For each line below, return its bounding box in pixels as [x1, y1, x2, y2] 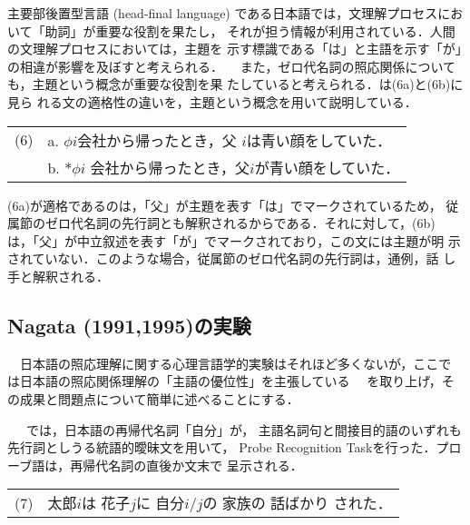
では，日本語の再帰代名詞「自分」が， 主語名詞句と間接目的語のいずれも [26, 420, 462, 439]
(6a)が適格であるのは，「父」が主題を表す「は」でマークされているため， [7, 195, 442, 214]
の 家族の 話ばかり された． [202, 492, 392, 514]
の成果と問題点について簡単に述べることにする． [7, 389, 299, 408]
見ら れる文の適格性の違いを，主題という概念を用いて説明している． [7, 92, 417, 111]
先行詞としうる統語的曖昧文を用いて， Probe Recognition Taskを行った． [7, 438, 436, 457]
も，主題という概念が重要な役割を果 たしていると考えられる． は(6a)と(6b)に [7, 74, 464, 94]
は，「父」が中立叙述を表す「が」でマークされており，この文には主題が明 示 [7, 231, 461, 250]
